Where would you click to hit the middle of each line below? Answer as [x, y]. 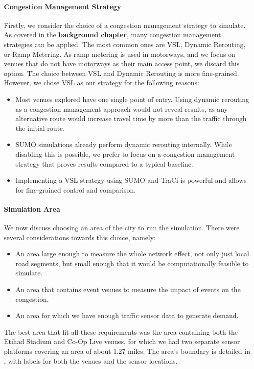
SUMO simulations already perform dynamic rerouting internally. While [124, 144]
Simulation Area [32, 209]
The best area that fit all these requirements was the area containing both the [121, 332]
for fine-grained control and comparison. [76, 189]
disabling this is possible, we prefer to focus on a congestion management [125, 154]
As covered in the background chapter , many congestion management [113, 35]
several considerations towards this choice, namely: [80, 237]
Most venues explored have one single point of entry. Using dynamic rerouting [132, 99]
